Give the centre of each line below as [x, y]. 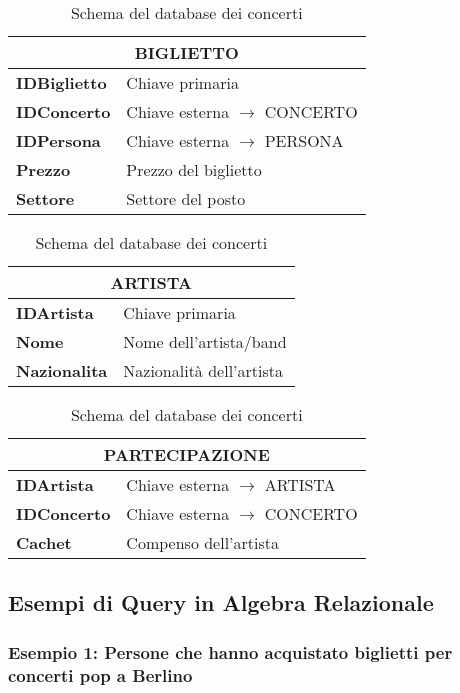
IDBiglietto [61, 82]
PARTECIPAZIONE [186, 454]
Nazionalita [62, 370]
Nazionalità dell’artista [203, 370]
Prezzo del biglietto [194, 169]
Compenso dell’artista [203, 542]
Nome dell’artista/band [205, 341]
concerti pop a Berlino [100, 674]
